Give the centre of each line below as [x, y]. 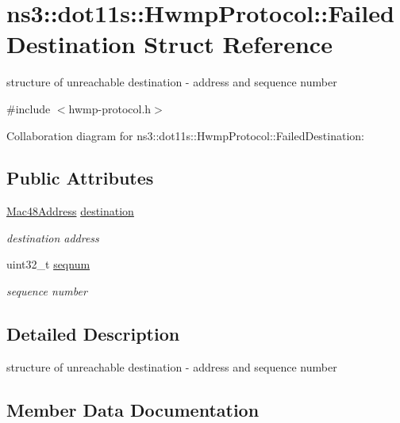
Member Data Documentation [133, 409]
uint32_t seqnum [48, 264]
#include [29, 108]
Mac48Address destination [70, 211]
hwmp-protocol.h [110, 108]
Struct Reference [238, 44]
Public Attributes [80, 178]
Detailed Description [93, 334]
